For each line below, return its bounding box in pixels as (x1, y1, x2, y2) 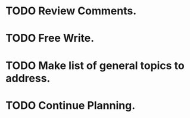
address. (5, 72, 51, 85)
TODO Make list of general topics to (5, 58, 185, 72)
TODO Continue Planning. (5, 98, 136, 112)
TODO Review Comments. (5, 4, 137, 18)
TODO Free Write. (5, 32, 95, 45)
